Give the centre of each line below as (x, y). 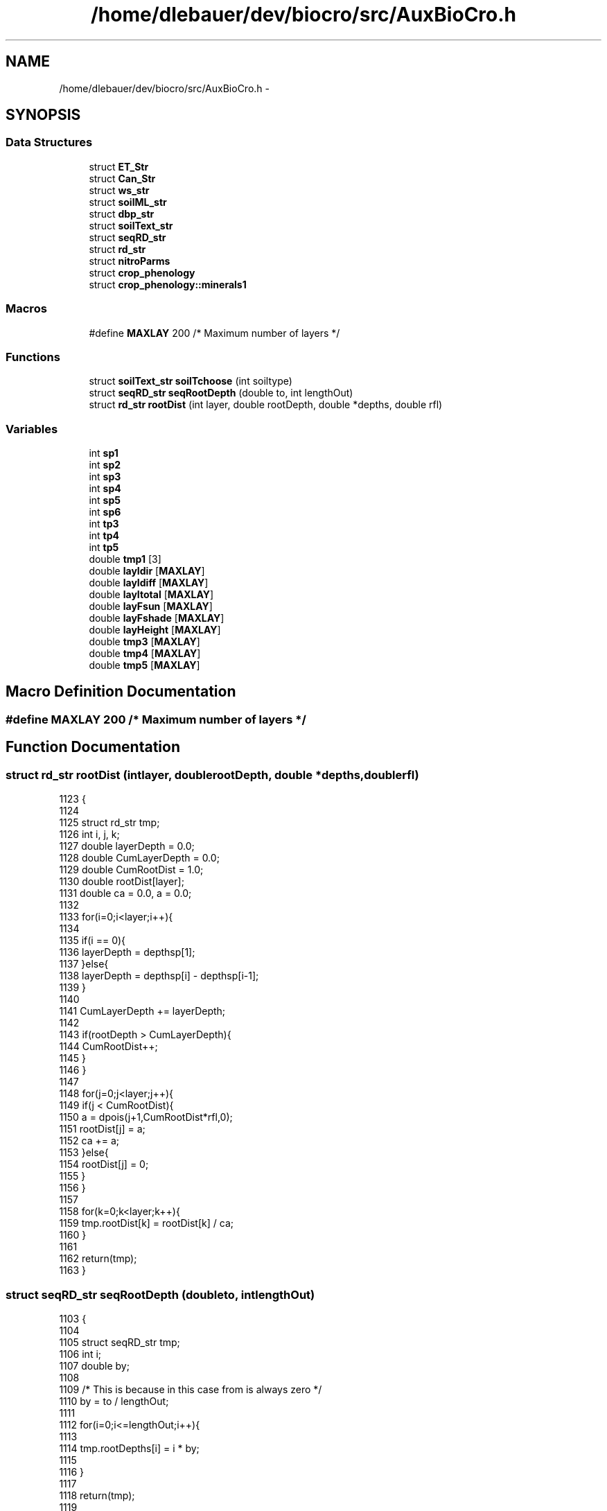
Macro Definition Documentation (121, 692)
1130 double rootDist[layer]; (122, 882)
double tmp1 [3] (125, 559)
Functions (33, 357)
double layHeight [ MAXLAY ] (155, 630)
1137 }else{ (84, 964)
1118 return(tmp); (97, 1495)
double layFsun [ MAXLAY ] (151, 606)
